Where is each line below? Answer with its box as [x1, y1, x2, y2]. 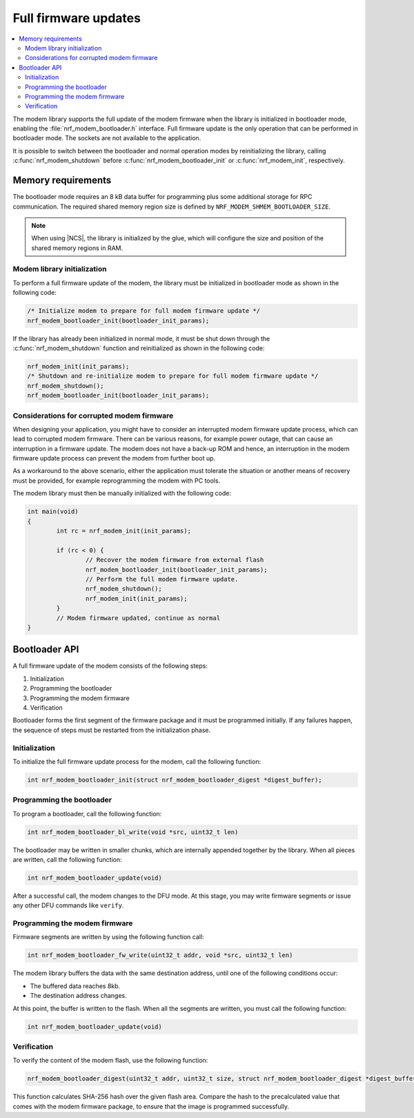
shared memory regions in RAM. [31, 244, 124, 252]
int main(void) [27, 508, 79, 516]
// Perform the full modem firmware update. [85, 575, 239, 583]
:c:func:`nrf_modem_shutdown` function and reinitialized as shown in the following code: [12, 344, 265, 352]
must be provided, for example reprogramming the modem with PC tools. [12, 476, 221, 485]
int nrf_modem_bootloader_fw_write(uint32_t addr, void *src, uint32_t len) [27, 952, 293, 959]
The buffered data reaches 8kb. [30, 981, 121, 990]
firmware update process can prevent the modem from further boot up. [12, 454, 216, 463]
